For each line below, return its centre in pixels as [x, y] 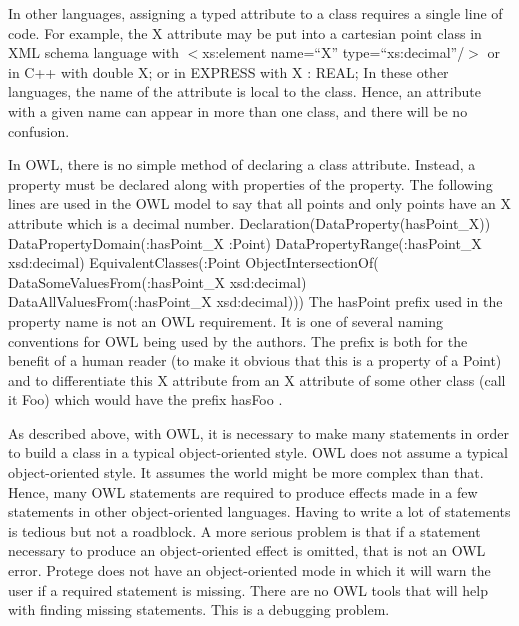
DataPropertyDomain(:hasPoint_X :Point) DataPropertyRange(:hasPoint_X [245, 242]
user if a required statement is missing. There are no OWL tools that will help [248, 589]
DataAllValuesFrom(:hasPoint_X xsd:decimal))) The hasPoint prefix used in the [255, 301]
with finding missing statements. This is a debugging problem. [199, 609]
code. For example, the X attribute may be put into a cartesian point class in [245, 32]
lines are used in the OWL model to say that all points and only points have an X [260, 203]
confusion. [39, 130]
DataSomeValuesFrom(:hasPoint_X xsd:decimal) [157, 281]
